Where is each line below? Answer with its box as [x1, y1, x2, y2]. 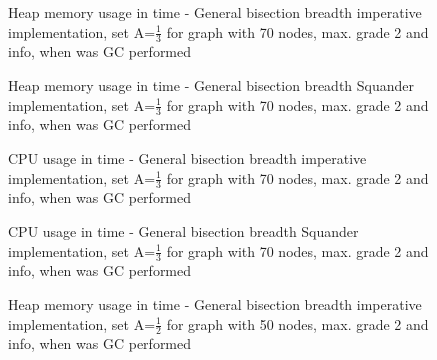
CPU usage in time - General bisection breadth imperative [8, 148, 367, 169]
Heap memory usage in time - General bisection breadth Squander [8, 75, 415, 96]
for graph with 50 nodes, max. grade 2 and [166, 313, 429, 334]
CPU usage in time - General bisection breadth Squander [8, 221, 359, 242]
